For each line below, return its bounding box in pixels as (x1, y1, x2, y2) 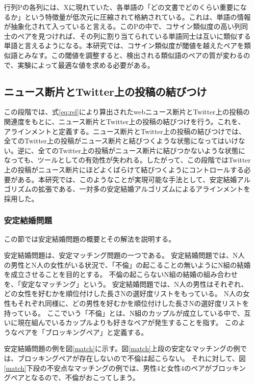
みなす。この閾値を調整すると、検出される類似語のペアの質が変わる (24, 50, 244, 60)
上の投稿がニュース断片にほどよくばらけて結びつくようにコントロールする (4, 164, 244, 174)
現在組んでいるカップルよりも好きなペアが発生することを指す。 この (17, 317, 239, 328)
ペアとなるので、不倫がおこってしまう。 (10, 372, 140, 383)
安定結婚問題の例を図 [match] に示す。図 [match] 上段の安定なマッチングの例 (4, 343, 240, 354)
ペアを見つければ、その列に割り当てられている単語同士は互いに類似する (17, 30, 251, 41)
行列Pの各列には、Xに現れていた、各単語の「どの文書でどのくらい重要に (4, 2, 240, 12)
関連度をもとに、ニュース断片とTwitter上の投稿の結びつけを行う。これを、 (4, 116, 245, 126)
